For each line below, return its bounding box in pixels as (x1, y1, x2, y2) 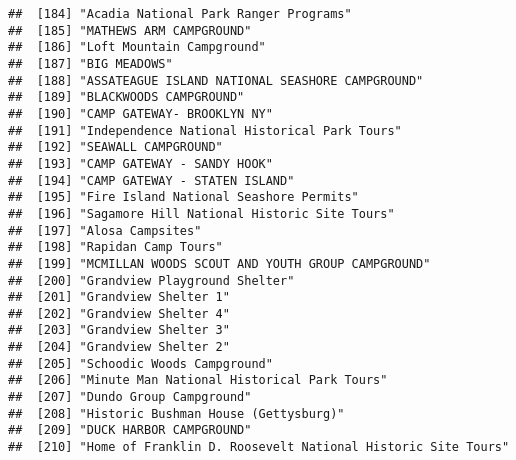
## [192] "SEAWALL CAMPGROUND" (8, 140, 223, 155)
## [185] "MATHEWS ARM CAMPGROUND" (8, 23, 252, 38)
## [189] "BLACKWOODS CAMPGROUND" (8, 90, 245, 105)
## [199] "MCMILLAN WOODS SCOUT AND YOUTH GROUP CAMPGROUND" (8, 256, 431, 271)
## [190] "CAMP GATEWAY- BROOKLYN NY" (8, 106, 273, 121)
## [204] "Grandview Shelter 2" (8, 340, 230, 355)
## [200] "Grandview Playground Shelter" (8, 273, 295, 288)
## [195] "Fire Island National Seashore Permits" (8, 190, 359, 205)
